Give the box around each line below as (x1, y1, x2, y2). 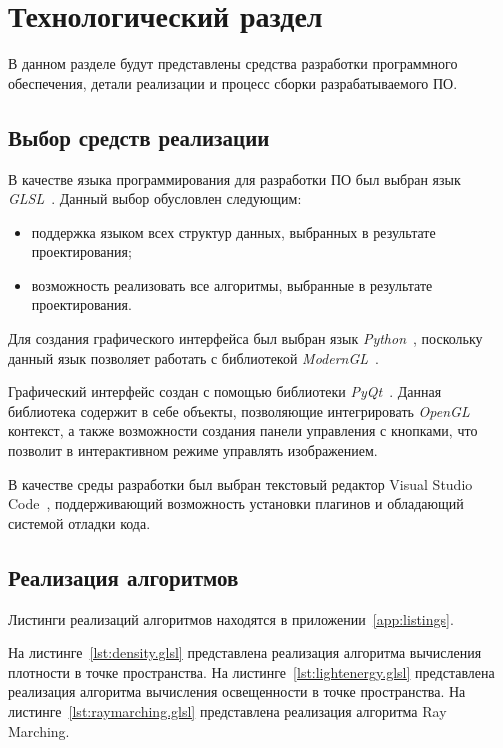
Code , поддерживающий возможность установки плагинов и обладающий (8, 493, 464, 514)
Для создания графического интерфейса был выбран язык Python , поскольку (8, 328, 483, 349)
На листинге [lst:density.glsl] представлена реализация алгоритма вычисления (8, 642, 482, 663)
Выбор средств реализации (8, 121, 270, 152)
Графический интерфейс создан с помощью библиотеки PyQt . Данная (8, 381, 442, 402)
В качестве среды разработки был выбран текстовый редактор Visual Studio (8, 473, 473, 494)
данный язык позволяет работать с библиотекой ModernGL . (8, 347, 379, 368)
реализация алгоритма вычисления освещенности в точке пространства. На (8, 681, 466, 702)
